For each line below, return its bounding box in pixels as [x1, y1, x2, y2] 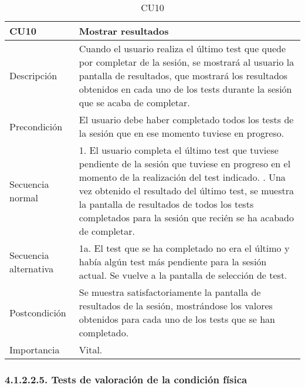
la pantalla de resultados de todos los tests [79, 197, 254, 211]
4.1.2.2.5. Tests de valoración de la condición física [5, 372, 248, 386]
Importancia [9, 343, 60, 356]
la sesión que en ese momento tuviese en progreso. [79, 126, 284, 140]
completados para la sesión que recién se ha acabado [79, 211, 294, 224]
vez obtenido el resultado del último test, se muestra [79, 184, 294, 197]
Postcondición [9, 305, 66, 319]
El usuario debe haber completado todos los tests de [79, 113, 294, 126]
